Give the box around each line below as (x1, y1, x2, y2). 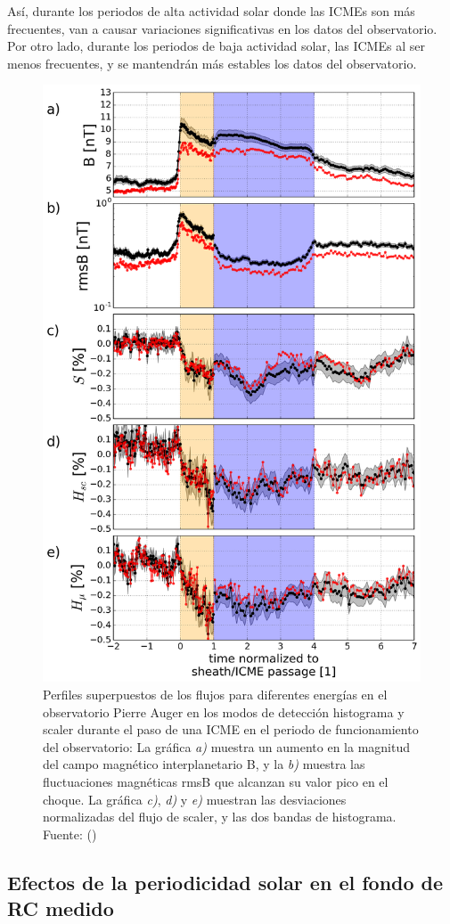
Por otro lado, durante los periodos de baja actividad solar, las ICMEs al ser (7, 37, 425, 55)
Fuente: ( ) (43, 824, 97, 843)
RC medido (7, 895, 114, 922)
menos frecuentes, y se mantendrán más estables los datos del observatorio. (7, 53, 417, 72)
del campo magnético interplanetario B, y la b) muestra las (43, 755, 365, 773)
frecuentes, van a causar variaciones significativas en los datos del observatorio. (7, 19, 438, 37)
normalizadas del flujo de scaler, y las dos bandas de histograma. (43, 807, 397, 826)
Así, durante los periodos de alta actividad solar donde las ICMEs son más (7, 2, 415, 20)
